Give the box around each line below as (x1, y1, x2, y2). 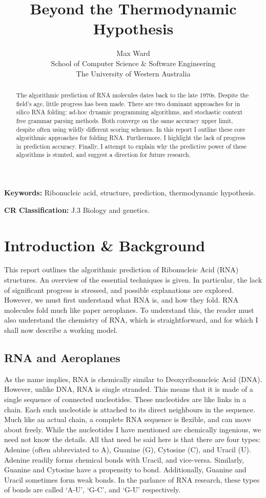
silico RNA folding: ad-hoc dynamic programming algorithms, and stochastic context (16, 108, 243, 116)
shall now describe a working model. (4, 325, 118, 335)
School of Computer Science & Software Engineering (51, 57, 216, 68)
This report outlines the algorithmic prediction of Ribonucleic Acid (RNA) (4, 264, 239, 275)
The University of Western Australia (76, 68, 191, 78)
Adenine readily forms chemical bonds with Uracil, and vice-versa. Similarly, (4, 454, 244, 465)
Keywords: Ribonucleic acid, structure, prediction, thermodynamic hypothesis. (4, 187, 256, 198)
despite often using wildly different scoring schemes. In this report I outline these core (16, 125, 245, 133)
